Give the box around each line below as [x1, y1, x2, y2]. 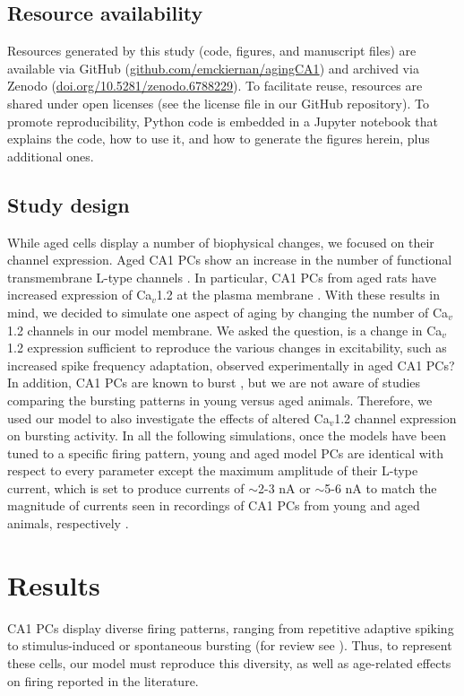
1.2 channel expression [334, 408, 457, 427]
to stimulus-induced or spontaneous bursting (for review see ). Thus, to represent [7, 636, 452, 655]
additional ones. [7, 146, 94, 165]
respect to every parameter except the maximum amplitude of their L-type [7, 461, 418, 480]
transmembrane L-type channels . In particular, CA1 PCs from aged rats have [7, 267, 436, 286]
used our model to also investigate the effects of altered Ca [7, 408, 330, 427]
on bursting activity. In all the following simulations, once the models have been [7, 426, 446, 445]
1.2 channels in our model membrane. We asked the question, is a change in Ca [7, 320, 443, 339]
